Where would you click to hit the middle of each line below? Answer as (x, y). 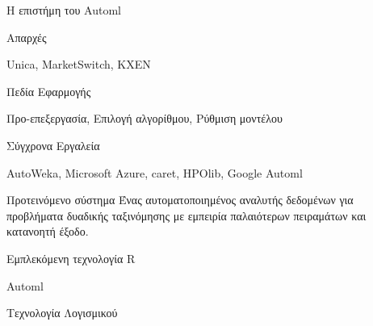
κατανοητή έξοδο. (48, 231)
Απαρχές (27, 37)
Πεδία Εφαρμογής (49, 91)
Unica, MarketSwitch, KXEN (79, 64)
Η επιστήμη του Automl (64, 10)
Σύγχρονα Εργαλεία (53, 145)
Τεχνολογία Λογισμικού (62, 313)
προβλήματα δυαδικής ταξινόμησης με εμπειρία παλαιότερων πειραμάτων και (186, 215)
